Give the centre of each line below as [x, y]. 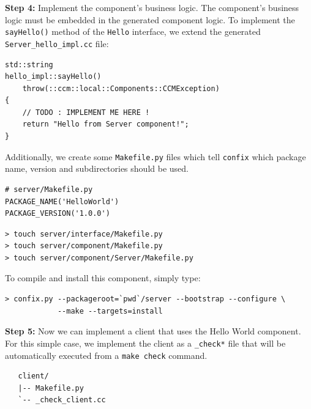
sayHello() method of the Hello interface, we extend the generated [133, 31]
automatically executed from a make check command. [106, 355]
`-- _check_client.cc [62, 400]
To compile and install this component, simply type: [103, 278]
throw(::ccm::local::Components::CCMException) [121, 88]
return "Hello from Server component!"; [106, 124]
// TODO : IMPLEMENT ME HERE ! [86, 112]
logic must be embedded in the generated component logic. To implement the [150, 19]
